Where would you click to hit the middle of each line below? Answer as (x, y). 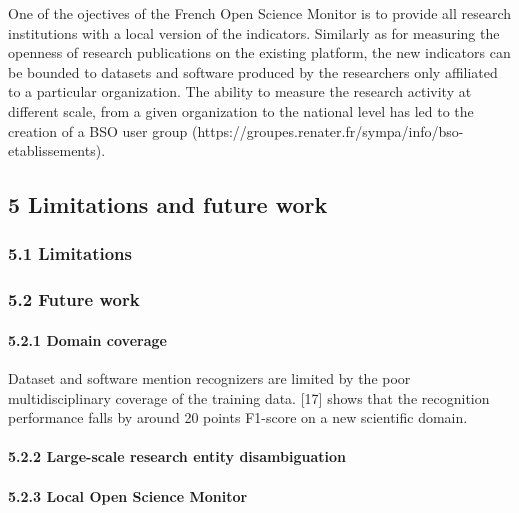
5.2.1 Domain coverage (87, 339)
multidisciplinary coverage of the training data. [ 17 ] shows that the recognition (249, 397)
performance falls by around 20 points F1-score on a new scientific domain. (238, 417)
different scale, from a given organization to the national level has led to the (241, 110)
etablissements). (57, 150)
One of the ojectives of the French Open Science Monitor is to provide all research (260, 13)
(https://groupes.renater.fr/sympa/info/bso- (327, 130)
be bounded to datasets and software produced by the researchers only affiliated (253, 71)
